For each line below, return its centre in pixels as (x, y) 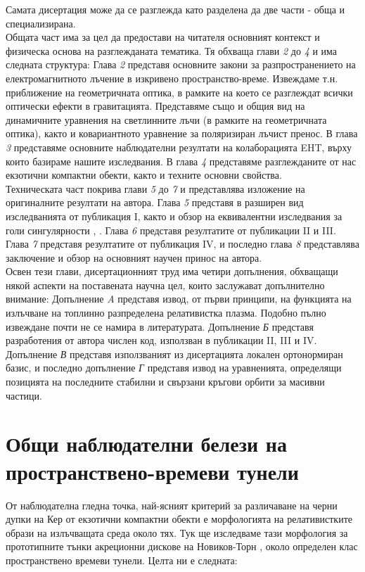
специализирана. (41, 23)
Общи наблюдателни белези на (146, 444)
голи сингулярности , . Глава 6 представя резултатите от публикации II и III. (171, 230)
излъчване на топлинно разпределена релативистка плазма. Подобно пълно (166, 313)
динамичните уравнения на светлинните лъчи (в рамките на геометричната (166, 119)
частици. (24, 395)
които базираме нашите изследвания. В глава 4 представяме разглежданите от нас (181, 161)
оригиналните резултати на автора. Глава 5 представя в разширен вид (155, 202)
